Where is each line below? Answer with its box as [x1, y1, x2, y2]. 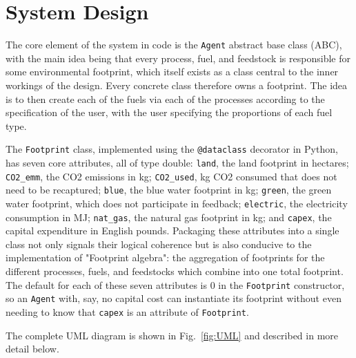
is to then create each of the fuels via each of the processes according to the [6, 91, 325, 106]
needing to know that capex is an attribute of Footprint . [6, 304, 249, 319]
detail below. [6, 341, 59, 356]
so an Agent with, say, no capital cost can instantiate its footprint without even [6, 291, 342, 305]
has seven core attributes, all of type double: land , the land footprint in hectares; [6, 156, 349, 169]
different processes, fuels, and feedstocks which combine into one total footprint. [6, 264, 344, 279]
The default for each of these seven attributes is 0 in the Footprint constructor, [6, 277, 345, 292]
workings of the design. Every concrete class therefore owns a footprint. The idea [6, 77, 348, 92]
